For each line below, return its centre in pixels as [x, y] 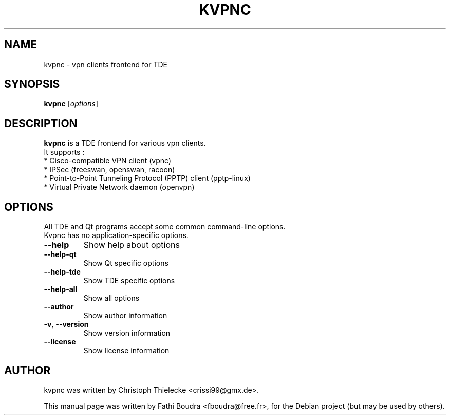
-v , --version [66, 324]
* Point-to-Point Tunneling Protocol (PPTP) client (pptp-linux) [147, 178]
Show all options [111, 298]
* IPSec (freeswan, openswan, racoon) [109, 170]
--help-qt [60, 254]
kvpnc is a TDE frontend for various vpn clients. [125, 143]
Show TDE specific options [129, 281]
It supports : [64, 152]
